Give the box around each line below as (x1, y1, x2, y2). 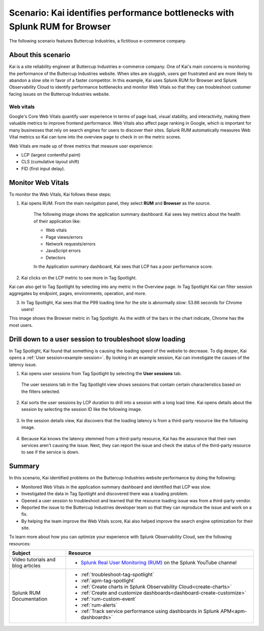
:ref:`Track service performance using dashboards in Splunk (81, 608, 220, 615)
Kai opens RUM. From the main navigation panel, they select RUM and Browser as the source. (21, 200, 211, 206)
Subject (12, 550, 31, 557)
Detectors (45, 254, 66, 260)
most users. (9, 322, 33, 328)
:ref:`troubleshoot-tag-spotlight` (81, 571, 154, 578)
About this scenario (9, 51, 70, 59)
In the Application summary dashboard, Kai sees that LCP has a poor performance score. (33, 264, 213, 270)
